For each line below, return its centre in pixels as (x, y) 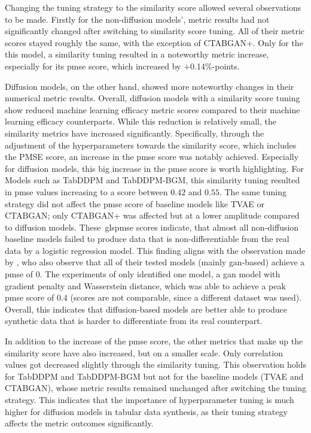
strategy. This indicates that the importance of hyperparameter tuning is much (150, 399)
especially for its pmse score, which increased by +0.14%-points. (122, 66)
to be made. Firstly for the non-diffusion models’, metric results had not (137, 19)
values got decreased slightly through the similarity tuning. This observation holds (155, 364)
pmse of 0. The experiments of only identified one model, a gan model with (143, 274)
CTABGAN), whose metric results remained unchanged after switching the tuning (155, 388)
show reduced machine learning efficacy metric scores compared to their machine (153, 109)
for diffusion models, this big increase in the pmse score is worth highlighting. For (154, 168)
